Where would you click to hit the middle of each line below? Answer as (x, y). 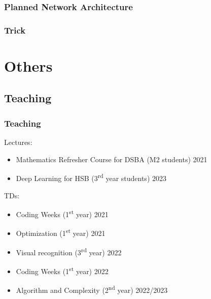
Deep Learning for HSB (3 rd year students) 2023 (91, 177)
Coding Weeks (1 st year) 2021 (62, 213)
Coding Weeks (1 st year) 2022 (62, 270)
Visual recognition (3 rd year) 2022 (69, 251)
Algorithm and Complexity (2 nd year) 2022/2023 (92, 289)
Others (28, 65)
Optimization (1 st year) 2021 (61, 232)
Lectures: (18, 142)
